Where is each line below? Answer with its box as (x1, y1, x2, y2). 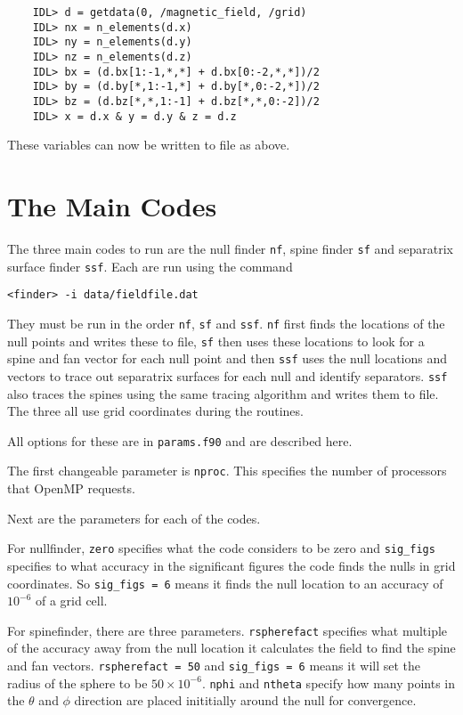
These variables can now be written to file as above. (7, 135, 290, 154)
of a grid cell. (35, 591, 108, 610)
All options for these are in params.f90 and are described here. (7, 431, 353, 450)
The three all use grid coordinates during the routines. (7, 402, 304, 420)
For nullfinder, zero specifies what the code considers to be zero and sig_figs (7, 539, 435, 557)
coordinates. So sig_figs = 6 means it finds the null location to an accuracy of (7, 573, 443, 592)
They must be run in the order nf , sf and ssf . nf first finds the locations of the (7, 313, 445, 332)
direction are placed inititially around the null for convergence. (74, 691, 417, 710)
